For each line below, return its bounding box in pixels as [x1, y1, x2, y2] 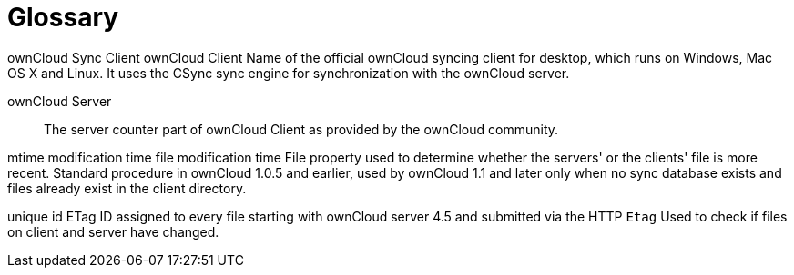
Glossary [7, 2, 119, 33]
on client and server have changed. [7, 223, 219, 240]
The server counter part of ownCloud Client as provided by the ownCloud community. [44, 121, 559, 137]
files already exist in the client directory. [7, 180, 247, 196]
